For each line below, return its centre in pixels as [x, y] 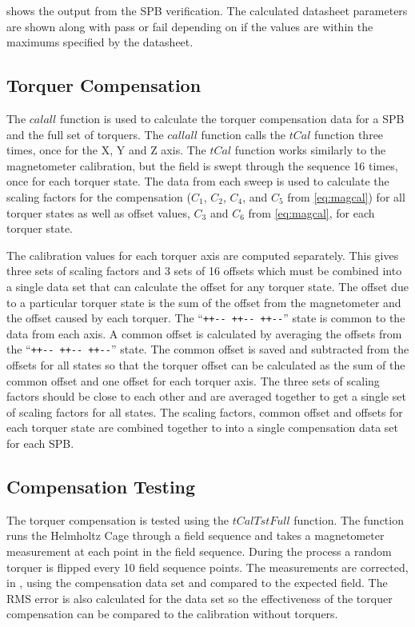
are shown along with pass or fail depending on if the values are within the [190, 26]
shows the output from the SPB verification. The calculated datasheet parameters [207, 10]
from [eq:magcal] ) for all [346, 196]
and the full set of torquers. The [85, 134]
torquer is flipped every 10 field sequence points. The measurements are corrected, [207, 567]
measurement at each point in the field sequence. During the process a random [199, 551]
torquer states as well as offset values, [98, 212]
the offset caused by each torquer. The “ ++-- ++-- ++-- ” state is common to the [206, 318]
